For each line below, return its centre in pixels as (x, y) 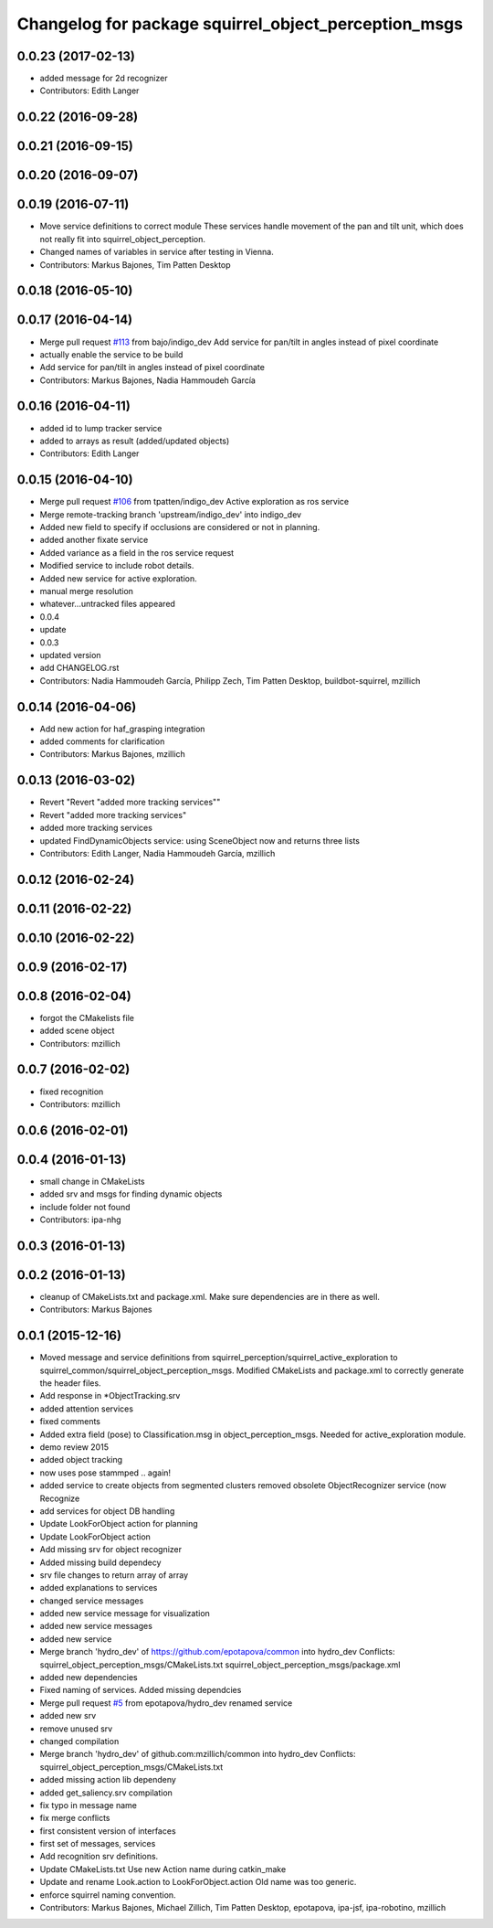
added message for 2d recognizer (104, 79)
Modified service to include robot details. (117, 566)
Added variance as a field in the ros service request (137, 552)
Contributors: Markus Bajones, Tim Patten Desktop (136, 264)
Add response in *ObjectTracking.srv (110, 1396)
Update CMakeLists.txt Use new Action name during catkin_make (163, 1869)
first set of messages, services (98, 1844)
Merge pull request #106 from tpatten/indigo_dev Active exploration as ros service (194, 502)
